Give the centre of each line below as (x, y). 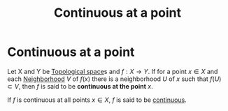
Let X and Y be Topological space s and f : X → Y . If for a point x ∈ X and (113, 71)
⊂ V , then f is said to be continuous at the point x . (80, 86)
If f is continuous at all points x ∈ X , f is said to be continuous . (97, 100)
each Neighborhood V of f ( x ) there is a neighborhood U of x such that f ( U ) (114, 79)
